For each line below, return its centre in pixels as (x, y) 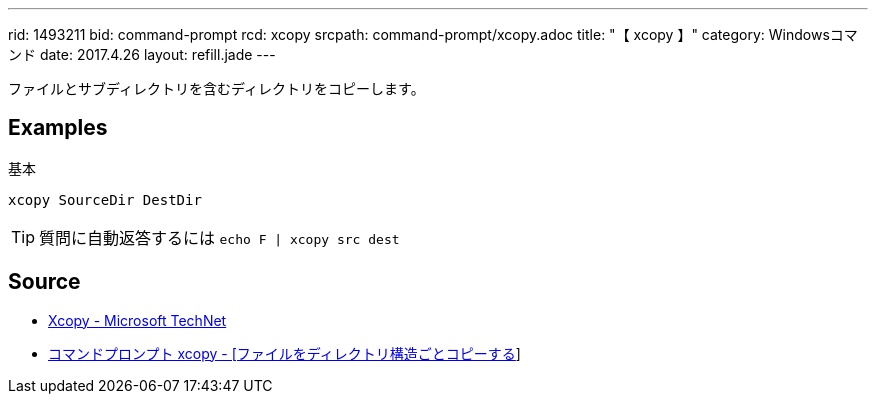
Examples (58, 128)
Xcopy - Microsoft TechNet (137, 320)
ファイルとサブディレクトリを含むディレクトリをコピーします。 (216, 88)
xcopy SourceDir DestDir (105, 199)
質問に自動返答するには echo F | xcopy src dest (219, 237)
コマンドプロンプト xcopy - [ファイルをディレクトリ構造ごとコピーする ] (284, 353)
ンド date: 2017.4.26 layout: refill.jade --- (142, 54)
